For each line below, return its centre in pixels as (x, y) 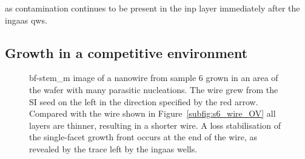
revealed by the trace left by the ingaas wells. (113, 148)
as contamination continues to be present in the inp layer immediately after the (152, 8)
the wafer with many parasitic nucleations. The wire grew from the (154, 89)
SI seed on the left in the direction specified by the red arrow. (144, 101)
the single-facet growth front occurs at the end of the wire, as (143, 137)
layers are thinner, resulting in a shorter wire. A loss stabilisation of (155, 125)
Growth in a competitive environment (126, 52)
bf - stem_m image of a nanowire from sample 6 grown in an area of (154, 78)
